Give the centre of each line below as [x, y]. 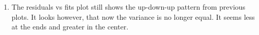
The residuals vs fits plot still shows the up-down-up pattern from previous [128, 7]
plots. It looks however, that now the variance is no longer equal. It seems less [133, 16]
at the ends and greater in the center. [70, 27]
